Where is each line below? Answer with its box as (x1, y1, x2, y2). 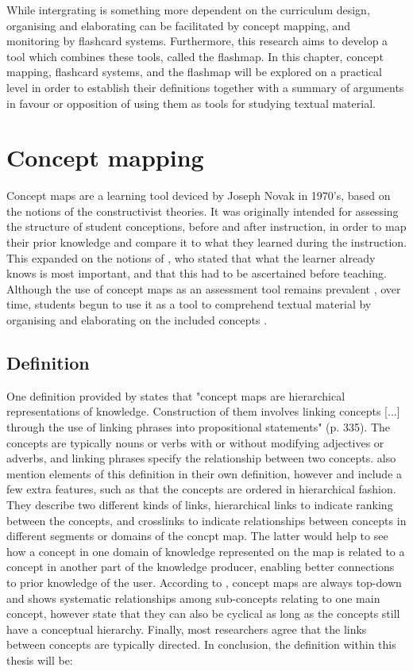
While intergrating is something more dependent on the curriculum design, (6, 2, 370, 17)
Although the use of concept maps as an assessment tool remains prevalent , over (6, 280, 401, 297)
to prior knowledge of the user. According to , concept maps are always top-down (6, 573, 402, 590)
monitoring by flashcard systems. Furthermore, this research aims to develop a (6, 33, 388, 49)
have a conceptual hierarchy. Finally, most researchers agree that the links (6, 620, 367, 637)
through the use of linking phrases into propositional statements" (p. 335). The (6, 419, 391, 435)
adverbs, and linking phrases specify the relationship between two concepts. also (6, 450, 396, 466)
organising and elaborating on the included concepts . (6, 312, 268, 328)
